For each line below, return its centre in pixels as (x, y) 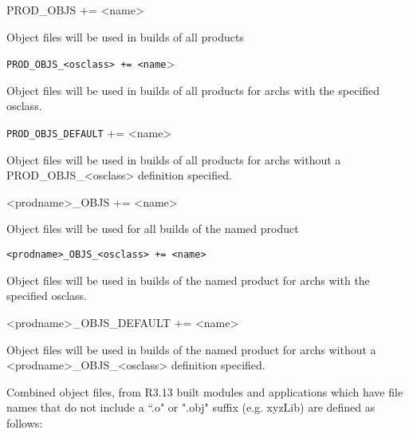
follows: (25, 422)
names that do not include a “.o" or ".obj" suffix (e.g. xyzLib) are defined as (191, 407)
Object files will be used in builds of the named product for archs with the (188, 280)
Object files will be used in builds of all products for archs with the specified (193, 90)
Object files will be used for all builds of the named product (153, 229)
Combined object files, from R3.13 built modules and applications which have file (205, 391)
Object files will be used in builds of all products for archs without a (174, 159)
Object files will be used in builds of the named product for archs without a (191, 349)
